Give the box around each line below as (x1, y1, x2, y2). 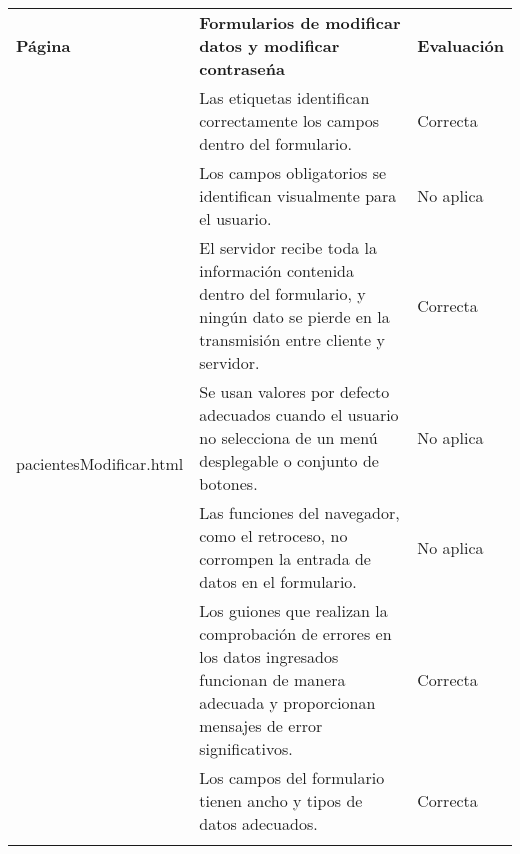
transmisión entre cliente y (199, 328, 385, 351)
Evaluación (417, 34, 504, 57)
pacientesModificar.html (16, 452, 184, 475)
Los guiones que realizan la (199, 599, 388, 622)
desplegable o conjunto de (199, 449, 379, 472)
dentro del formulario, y (199, 282, 366, 305)
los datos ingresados (199, 645, 339, 668)
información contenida (199, 259, 355, 282)
